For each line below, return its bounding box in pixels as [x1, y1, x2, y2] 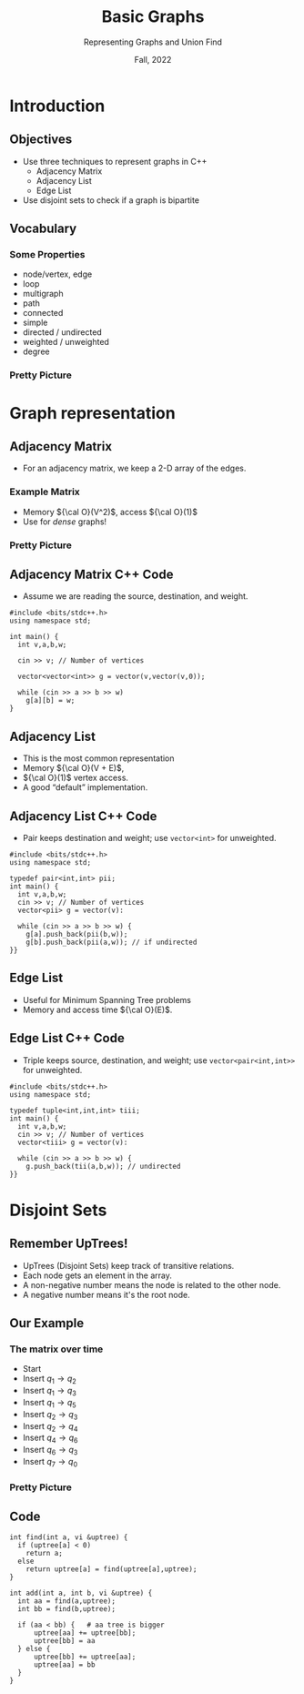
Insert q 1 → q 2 [22, 1373, 77, 1386]
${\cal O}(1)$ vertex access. [22, 772, 129, 784]
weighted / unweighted [22, 337, 109, 348]
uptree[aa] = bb [33, 1660, 96, 1669]
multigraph [22, 289, 64, 299]
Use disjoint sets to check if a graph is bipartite [22, 194, 200, 206]
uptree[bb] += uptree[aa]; [33, 1652, 137, 1662]
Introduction [9, 96, 106, 116]
